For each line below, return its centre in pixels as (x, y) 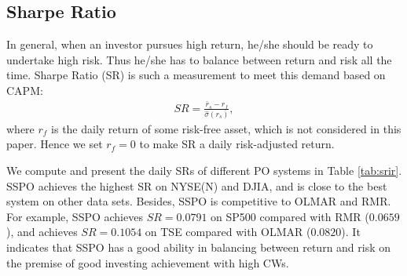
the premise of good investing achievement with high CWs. (148, 262)
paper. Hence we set (55, 144)
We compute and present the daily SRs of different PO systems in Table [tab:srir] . (204, 171)
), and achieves (42, 232)
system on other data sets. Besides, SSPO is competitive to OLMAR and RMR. (199, 201)
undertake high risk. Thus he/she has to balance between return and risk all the (199, 59)
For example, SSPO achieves (75, 216)
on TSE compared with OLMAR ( (228, 232)
